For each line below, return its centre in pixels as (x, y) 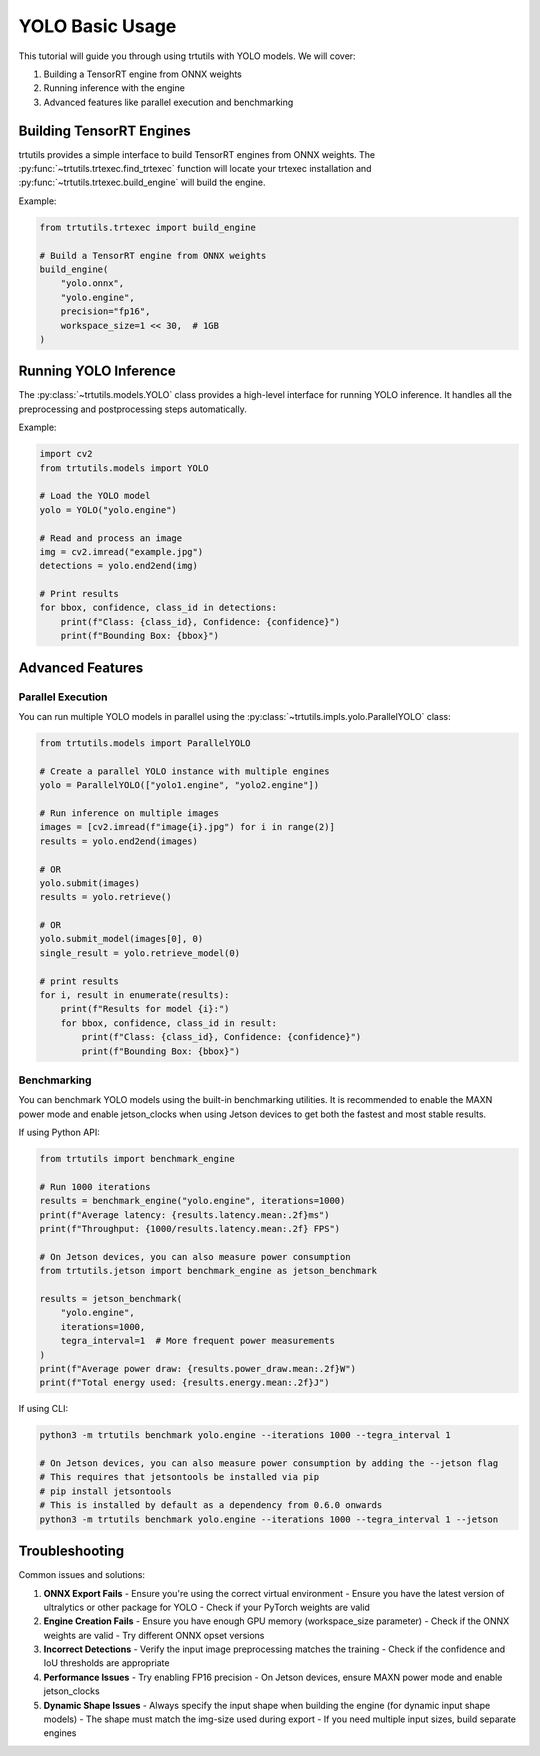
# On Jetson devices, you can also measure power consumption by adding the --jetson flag (269, 1463)
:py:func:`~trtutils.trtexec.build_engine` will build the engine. (142, 182)
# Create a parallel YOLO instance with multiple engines (184, 771)
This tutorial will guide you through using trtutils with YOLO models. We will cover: (187, 56)
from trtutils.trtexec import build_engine (148, 227)
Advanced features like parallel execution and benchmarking (168, 102)
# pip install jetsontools (105, 1491)
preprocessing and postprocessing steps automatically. (132, 409)
